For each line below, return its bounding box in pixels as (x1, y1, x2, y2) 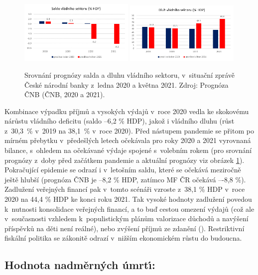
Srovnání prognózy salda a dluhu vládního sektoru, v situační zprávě (24, 69, 235, 80)
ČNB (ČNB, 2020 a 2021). (24, 89, 105, 100)
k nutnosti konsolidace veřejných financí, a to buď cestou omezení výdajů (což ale (4, 203, 255, 214)
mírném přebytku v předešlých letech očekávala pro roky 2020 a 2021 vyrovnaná (4, 135, 251, 145)
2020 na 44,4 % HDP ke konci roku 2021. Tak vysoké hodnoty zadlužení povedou (4, 194, 252, 204)
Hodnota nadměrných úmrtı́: (4, 257, 155, 273)
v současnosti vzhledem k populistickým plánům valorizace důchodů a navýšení (4, 213, 249, 224)
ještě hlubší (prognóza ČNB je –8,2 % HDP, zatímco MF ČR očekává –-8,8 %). (4, 174, 246, 184)
